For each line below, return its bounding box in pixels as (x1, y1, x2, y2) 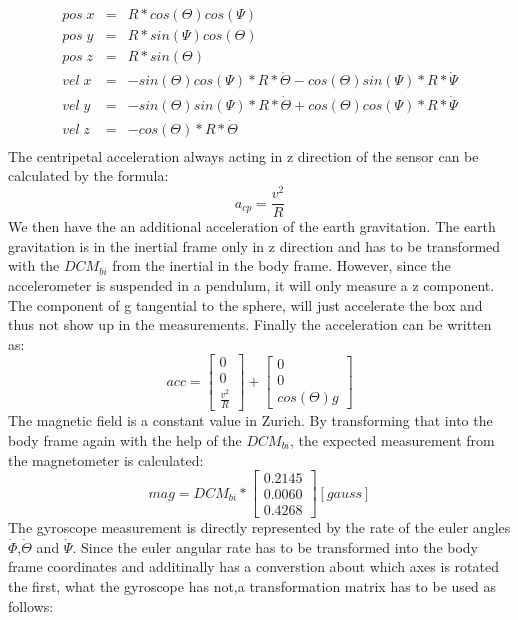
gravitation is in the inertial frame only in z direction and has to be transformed (8, 235, 501, 256)
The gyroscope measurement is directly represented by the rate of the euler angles (8, 517, 511, 538)
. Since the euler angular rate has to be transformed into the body (72, 536, 479, 557)
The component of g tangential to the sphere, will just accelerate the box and (8, 294, 483, 315)
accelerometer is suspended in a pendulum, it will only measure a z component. (8, 274, 495, 295)
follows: (8, 595, 54, 616)
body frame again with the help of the (8, 429, 242, 450)
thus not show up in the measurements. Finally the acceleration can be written (8, 314, 492, 335)
